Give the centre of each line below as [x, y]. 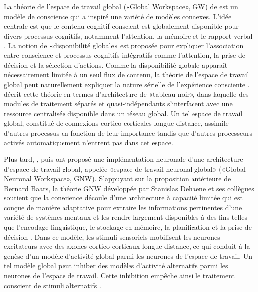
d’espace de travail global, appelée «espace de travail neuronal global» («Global [125, 169]
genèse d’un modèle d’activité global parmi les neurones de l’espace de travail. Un [128, 256]
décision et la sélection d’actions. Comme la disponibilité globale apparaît [116, 65]
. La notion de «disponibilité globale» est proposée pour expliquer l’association [124, 45]
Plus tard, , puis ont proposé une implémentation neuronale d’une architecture [124, 159]
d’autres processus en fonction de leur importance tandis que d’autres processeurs [128, 132]
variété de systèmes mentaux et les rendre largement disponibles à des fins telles [126, 217]
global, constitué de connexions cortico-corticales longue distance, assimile [116, 123]
